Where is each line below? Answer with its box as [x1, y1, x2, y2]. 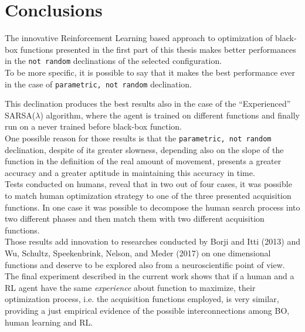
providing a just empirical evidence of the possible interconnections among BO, [5, 304, 290, 316]
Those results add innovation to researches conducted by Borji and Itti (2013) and [5, 235, 300, 248]
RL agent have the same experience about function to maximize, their [5, 281, 256, 293]
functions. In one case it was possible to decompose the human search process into [5, 201, 300, 213]
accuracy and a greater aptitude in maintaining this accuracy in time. [5, 166, 255, 178]
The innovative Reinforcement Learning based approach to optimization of [5, 32, 273, 44]
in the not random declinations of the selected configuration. [5, 55, 222, 67]
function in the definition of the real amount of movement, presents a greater [5, 155, 282, 167]
